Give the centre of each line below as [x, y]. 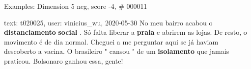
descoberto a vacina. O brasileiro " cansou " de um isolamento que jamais [117, 51]
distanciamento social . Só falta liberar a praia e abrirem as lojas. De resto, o [125, 32]
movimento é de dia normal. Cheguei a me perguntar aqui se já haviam [111, 41]
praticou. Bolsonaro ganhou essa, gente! [64, 60]
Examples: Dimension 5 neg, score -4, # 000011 [76, 6]
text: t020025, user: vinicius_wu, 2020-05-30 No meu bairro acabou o [108, 22]
